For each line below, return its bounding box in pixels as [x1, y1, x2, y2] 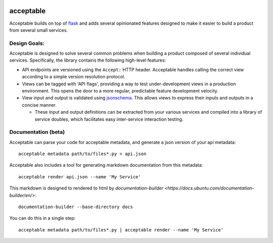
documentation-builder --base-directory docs [18, 204, 133, 210]
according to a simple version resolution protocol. [22, 74, 126, 80]
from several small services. [9, 27, 68, 33]
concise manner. [22, 102, 57, 108]
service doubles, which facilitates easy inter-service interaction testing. [34, 116, 184, 122]
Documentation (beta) [9, 129, 65, 136]
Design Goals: [9, 39, 45, 46]
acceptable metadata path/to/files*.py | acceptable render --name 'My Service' [18, 227, 224, 232]
